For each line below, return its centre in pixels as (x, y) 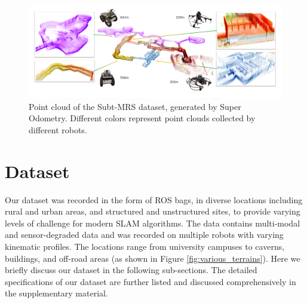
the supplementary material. (56, 293)
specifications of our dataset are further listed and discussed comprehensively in (151, 281)
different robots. (58, 129)
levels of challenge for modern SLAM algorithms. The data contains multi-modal (153, 223)
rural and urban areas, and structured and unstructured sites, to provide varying (153, 211)
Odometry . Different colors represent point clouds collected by (142, 118)
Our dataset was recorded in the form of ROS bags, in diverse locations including (154, 199)
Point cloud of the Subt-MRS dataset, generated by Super (135, 106)
